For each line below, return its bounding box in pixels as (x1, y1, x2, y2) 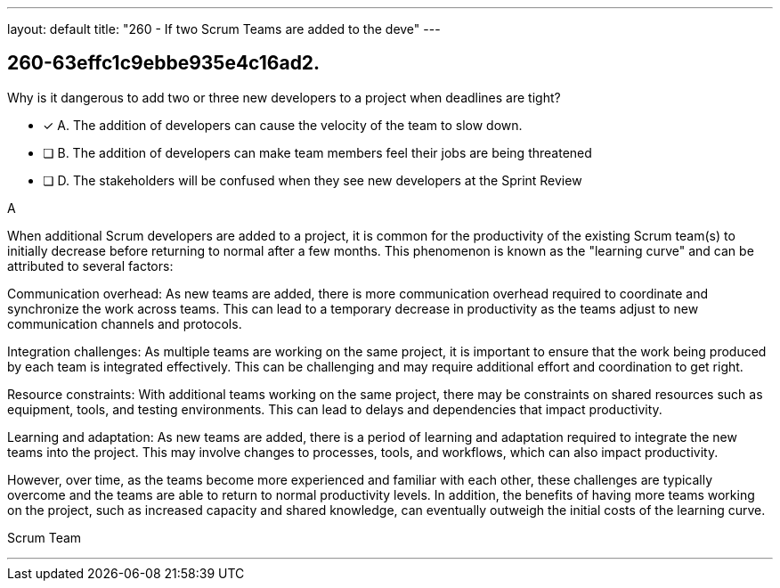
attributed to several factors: (7, 257, 174, 274)
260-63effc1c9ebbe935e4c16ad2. (7, 52, 321, 75)
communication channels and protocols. (7, 315, 242, 331)
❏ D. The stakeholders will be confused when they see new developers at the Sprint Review (43, 172, 582, 188)
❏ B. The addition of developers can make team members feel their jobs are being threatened (43, 144, 592, 160)
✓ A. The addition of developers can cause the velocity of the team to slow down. (43, 117, 523, 133)
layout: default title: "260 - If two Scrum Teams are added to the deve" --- (7, 21, 441, 37)
